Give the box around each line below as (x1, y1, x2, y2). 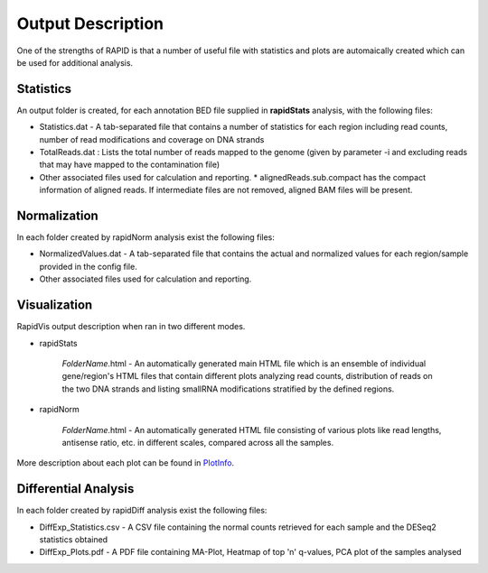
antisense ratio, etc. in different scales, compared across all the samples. (61, 437, 334, 448)
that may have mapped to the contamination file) (39, 159, 221, 171)
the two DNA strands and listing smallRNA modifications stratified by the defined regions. (61, 384, 395, 394)
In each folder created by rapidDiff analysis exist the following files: (16, 505, 267, 516)
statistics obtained (39, 533, 108, 545)
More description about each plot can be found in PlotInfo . (16, 457, 235, 468)
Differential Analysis (16, 481, 135, 496)
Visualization (16, 298, 93, 313)
